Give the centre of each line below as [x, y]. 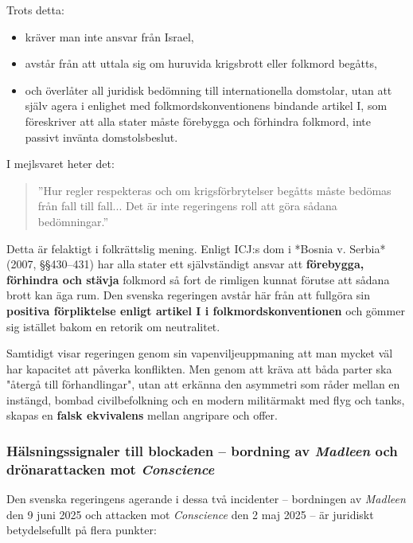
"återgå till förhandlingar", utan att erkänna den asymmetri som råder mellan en [203, 384]
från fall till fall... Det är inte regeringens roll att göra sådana [187, 206]
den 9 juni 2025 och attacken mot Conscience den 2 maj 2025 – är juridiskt [190, 514]
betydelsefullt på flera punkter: [82, 530]
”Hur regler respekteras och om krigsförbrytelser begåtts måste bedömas [214, 190]
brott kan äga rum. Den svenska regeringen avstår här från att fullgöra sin [189, 295]
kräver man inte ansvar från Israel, [109, 36]
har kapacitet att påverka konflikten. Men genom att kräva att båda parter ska [199, 368]
